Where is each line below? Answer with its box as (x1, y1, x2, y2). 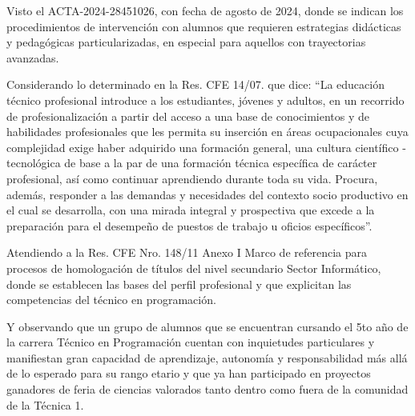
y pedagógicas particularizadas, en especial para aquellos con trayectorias (6, 34, 366, 50)
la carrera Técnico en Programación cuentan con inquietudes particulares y (6, 334, 375, 350)
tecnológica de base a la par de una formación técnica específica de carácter (6, 154, 377, 171)
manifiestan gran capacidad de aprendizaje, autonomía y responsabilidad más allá (6, 349, 408, 366)
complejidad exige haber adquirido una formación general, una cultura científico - (6, 138, 406, 155)
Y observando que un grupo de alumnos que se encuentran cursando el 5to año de (6, 318, 409, 334)
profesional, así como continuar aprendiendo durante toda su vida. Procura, (6, 170, 378, 186)
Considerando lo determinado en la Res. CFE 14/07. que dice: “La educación (6, 76, 385, 93)
